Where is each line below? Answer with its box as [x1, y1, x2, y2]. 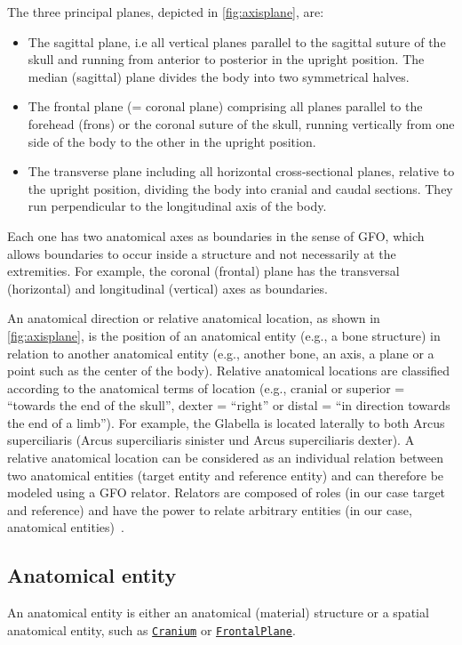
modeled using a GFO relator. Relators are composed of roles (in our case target [7, 483, 446, 502]
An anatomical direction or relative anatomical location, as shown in [7, 309, 380, 327]
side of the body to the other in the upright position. [28, 132, 316, 150]
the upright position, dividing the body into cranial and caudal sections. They [28, 179, 453, 198]
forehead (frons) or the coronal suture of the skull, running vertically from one [28, 114, 455, 133]
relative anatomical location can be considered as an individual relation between [7, 448, 444, 467]
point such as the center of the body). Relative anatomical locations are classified [7, 361, 450, 380]
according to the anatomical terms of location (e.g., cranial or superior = [7, 378, 405, 397]
